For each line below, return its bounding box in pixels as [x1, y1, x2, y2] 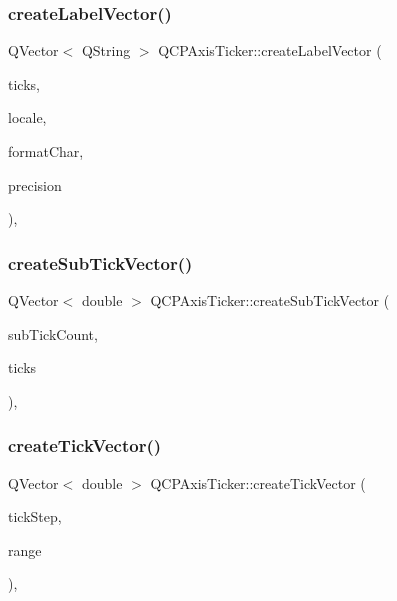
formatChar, [8, 141, 84, 161]
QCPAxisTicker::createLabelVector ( [158, 40, 382, 61]
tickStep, [8, 506, 62, 527]
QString [81, 40, 131, 61]
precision [8, 174, 62, 195]
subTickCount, [8, 323, 98, 344]
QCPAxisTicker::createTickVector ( [150, 472, 366, 493]
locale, [8, 107, 47, 128]
